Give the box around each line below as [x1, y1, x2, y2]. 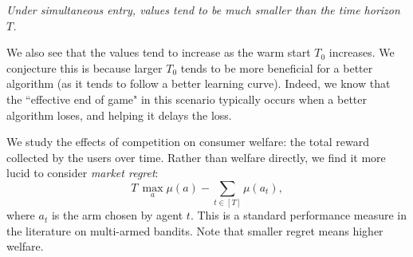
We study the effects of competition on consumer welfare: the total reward [6, 133, 369, 150]
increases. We [328, 44, 395, 61]
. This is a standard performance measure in [190, 207, 407, 223]
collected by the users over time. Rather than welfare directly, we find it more [6, 148, 386, 165]
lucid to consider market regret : [6, 164, 159, 181]
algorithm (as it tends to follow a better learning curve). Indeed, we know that [6, 75, 391, 92]
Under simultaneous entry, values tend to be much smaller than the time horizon [6, 2, 400, 18]
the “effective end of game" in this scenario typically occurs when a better [6, 90, 367, 107]
